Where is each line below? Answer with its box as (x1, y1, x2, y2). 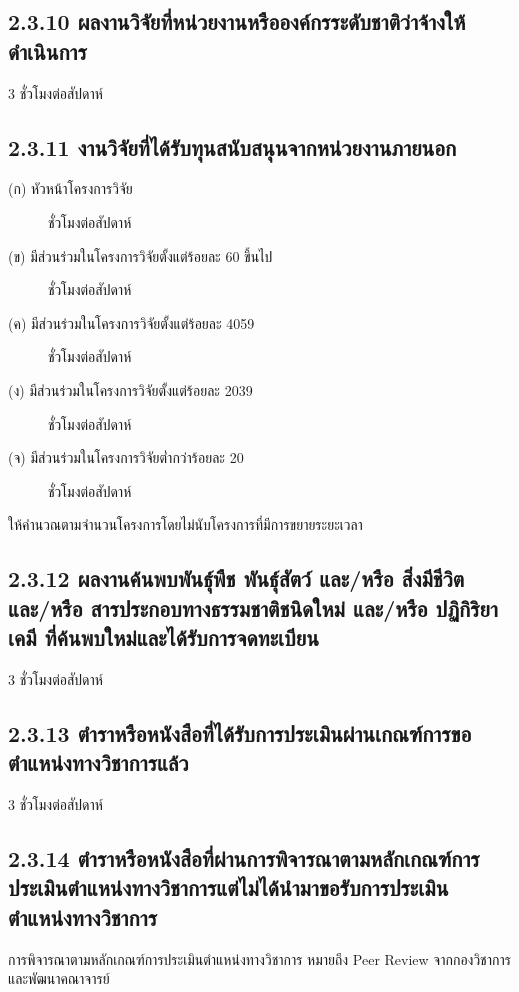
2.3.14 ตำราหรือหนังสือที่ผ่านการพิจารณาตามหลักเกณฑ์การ (8, 843, 480, 874)
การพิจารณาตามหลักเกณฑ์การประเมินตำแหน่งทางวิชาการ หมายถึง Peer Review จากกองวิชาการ (8, 948, 511, 969)
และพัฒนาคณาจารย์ (8, 968, 110, 989)
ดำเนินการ (8, 35, 87, 66)
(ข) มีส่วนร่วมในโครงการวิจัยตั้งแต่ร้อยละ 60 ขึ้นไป (8, 245, 273, 266)
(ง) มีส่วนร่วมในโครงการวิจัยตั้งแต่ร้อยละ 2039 (8, 379, 253, 400)
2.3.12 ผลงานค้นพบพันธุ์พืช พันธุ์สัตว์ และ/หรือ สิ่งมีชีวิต (8, 563, 465, 594)
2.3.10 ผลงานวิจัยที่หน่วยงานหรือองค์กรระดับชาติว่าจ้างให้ (8, 6, 466, 37)
